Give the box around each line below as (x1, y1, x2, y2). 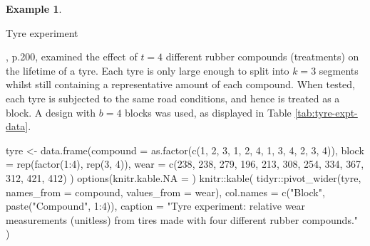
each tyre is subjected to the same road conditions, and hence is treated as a (6, 90, 340, 105)
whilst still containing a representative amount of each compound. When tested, (6, 77, 355, 92)
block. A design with (6, 105, 96, 119)
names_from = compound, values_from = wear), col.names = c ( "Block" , (6, 184, 325, 199)
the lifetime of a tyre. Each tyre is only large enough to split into (6, 63, 289, 77)
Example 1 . (6, 1, 62, 16)
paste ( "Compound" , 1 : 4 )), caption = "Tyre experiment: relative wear (6, 198, 306, 213)
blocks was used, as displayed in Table (125, 105, 292, 119)
